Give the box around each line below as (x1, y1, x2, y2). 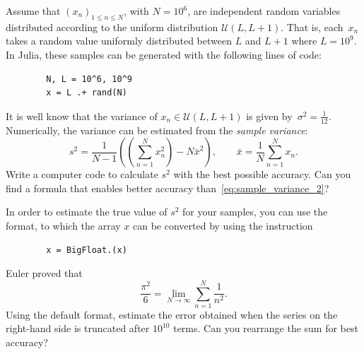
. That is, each (281, 19, 344, 34)
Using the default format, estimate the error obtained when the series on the (6, 307, 338, 321)
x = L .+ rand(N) (46, 88, 127, 98)
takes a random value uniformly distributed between (6, 33, 232, 48)
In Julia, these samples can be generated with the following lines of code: (6, 47, 322, 61)
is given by (246, 108, 293, 123)
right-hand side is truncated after (6, 321, 150, 336)
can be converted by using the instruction (133, 218, 313, 232)
